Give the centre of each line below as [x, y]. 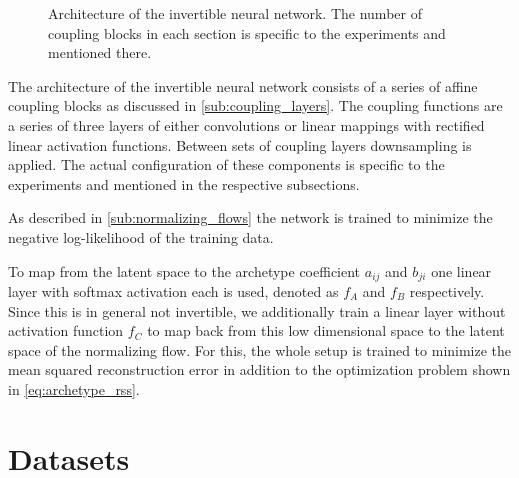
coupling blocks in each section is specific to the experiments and [247, 32]
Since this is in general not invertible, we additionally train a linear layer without [257, 310]
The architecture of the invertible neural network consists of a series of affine [243, 85]
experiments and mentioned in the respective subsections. [184, 183]
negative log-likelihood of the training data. [141, 236]
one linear [461, 270]
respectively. [447, 290]
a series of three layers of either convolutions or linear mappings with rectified [246, 124]
